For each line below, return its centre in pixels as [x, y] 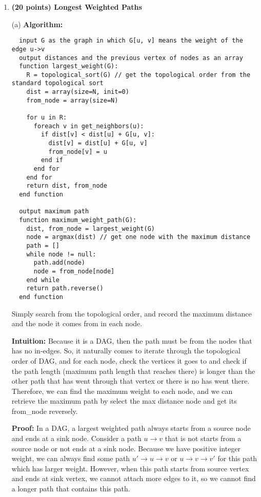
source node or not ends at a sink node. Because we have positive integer [126, 448]
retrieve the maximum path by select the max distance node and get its [124, 401]
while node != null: [61, 254]
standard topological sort [57, 83]
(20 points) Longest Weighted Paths [77, 7]
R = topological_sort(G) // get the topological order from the [138, 75]
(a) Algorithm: [37, 24]
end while [43, 280]
